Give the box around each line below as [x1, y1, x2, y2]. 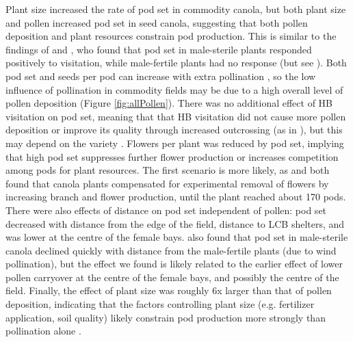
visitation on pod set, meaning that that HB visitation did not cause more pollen [5, 109, 346, 123]
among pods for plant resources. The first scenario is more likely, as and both [5, 163, 330, 177]
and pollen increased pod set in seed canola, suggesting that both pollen [5, 15, 308, 29]
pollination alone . [5, 324, 81, 338]
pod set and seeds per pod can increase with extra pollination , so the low [5, 68, 316, 83]
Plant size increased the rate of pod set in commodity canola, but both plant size [5, 2, 346, 16]
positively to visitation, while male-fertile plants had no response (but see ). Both [5, 55, 347, 70]
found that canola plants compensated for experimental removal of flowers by [5, 176, 329, 190]
